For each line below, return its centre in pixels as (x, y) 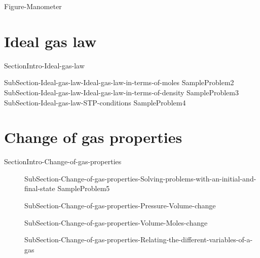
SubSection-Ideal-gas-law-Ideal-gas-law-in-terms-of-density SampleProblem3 (121, 92)
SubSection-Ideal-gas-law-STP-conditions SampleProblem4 (95, 102)
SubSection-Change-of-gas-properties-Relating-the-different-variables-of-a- (139, 239)
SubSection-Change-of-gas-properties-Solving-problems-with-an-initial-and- (140, 178)
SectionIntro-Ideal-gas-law (44, 65)
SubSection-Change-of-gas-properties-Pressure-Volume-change (120, 205)
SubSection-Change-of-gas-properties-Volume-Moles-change (116, 222)
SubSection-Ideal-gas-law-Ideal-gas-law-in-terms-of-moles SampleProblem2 (119, 82)
